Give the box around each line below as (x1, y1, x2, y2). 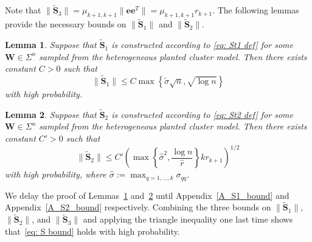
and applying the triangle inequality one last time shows (83, 213, 293, 226)
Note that (5, 4, 41, 16)
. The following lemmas (212, 4, 299, 16)
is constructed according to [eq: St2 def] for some (111, 108, 293, 120)
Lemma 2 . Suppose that (5, 108, 97, 120)
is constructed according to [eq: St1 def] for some (111, 38, 293, 51)
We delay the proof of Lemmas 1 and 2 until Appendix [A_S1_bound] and (5, 188, 289, 201)
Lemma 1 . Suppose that (5, 38, 97, 51)
